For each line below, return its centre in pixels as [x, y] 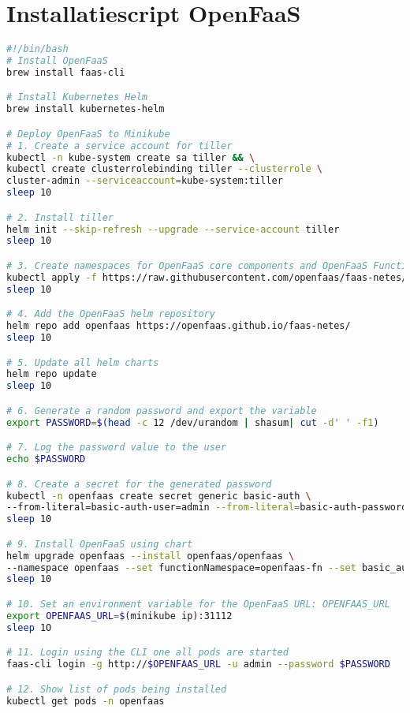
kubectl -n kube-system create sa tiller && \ [131, 157]
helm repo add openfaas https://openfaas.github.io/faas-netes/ [179, 326]
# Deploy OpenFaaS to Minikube [88, 134]
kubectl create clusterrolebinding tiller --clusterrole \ [164, 169]
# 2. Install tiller [60, 217]
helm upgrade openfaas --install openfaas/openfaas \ [151, 556]
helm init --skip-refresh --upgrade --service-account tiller [173, 229]
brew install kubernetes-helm [86, 109]
